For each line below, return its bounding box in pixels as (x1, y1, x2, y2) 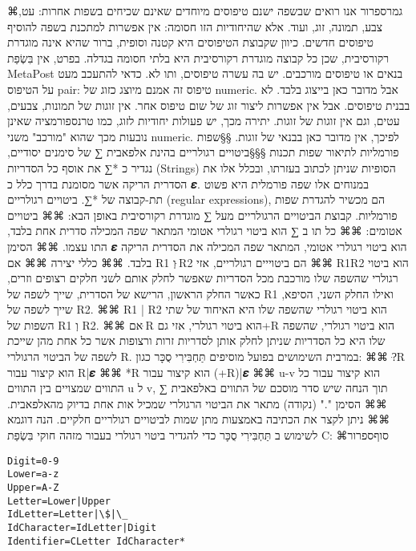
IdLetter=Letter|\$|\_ (7, 508, 128, 521)
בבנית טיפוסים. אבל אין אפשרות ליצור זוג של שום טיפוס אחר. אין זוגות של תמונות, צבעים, (7, 96, 410, 113)
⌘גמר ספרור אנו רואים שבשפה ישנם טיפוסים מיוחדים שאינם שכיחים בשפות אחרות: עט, (7, 2, 403, 18)
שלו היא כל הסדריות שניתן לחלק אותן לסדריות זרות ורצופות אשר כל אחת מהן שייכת (7, 332, 386, 349)
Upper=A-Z (7, 481, 59, 493)
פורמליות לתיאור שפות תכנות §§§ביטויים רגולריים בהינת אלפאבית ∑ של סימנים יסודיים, (7, 144, 399, 160)
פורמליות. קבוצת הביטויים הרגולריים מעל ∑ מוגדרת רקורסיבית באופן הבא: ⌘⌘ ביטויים (7, 206, 398, 223)
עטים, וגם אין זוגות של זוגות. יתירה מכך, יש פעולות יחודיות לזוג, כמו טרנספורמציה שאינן (7, 112, 400, 129)
